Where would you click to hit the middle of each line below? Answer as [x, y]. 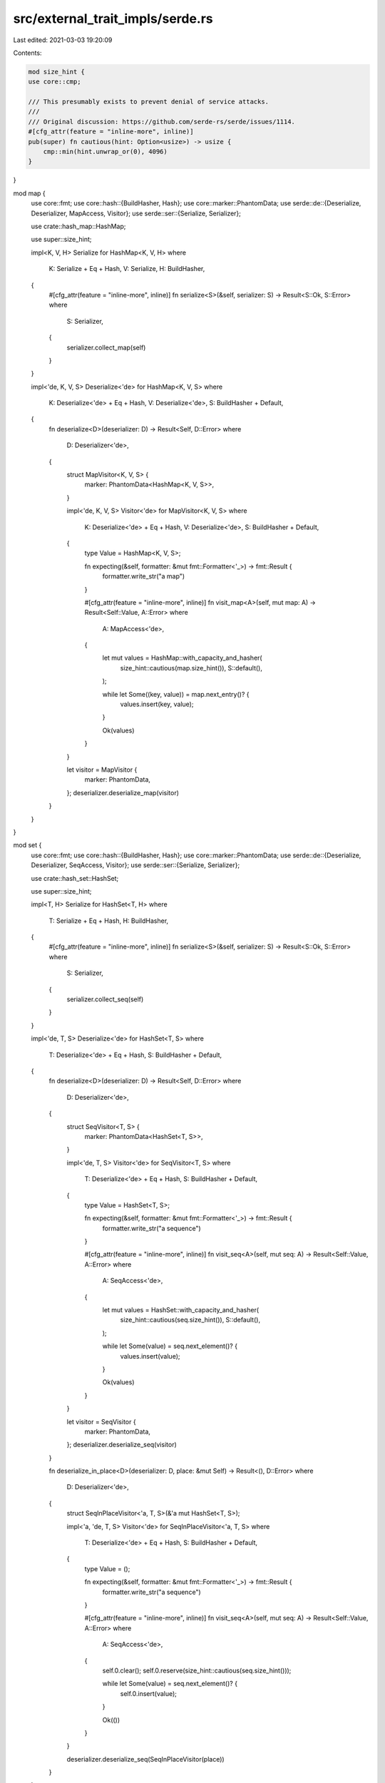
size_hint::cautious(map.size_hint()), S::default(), [191, 668]
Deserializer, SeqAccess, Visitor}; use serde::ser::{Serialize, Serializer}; [135, 865]
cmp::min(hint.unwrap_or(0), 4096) [105, 152]
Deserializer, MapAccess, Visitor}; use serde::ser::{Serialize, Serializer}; [136, 213]
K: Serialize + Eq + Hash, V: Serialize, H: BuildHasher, [127, 269]
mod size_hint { [57, 72]
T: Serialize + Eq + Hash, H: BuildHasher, [109, 921]
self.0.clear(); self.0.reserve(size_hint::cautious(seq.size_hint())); [197, 1670]
